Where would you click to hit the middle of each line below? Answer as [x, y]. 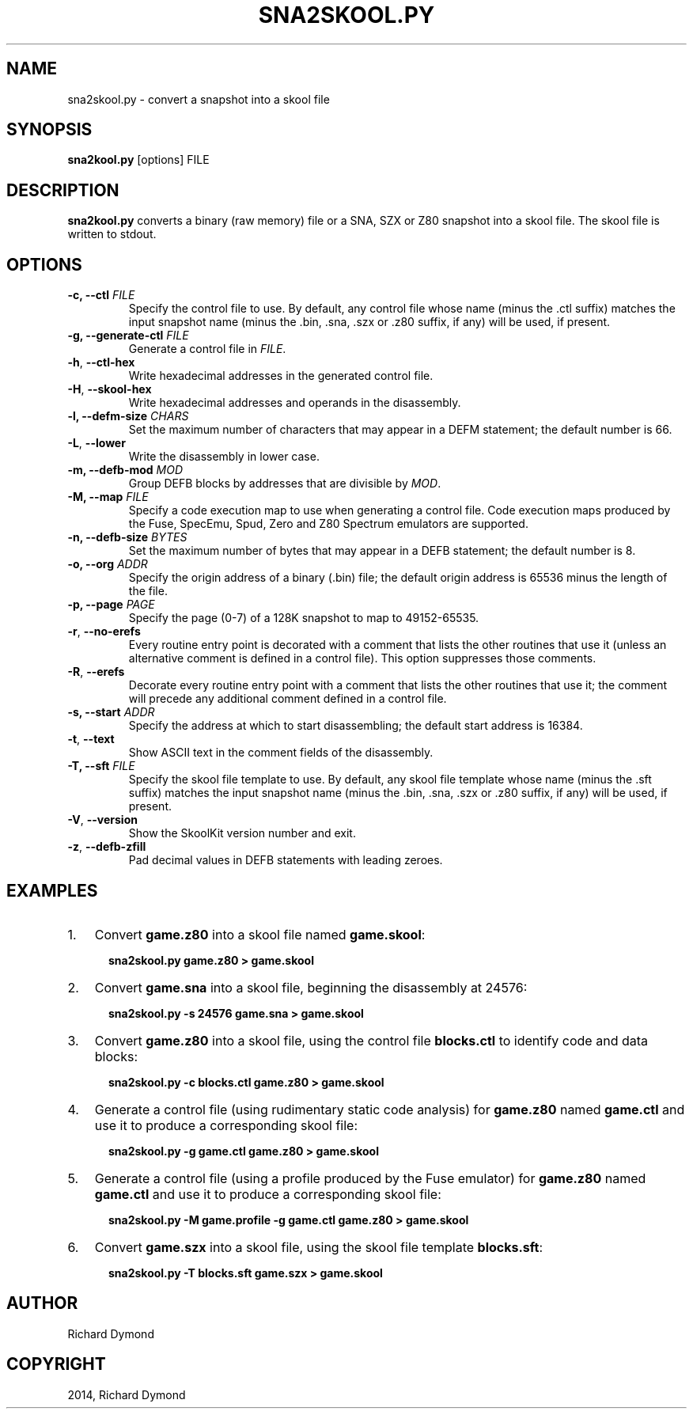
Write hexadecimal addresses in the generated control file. [281, 376]
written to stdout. [112, 234]
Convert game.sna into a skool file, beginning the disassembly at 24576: [311, 987]
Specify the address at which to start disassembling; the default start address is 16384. [356, 726]
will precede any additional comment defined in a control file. [288, 699]
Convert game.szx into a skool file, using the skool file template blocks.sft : [318, 1247]
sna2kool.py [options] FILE [138, 160]
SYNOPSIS [49, 130]
